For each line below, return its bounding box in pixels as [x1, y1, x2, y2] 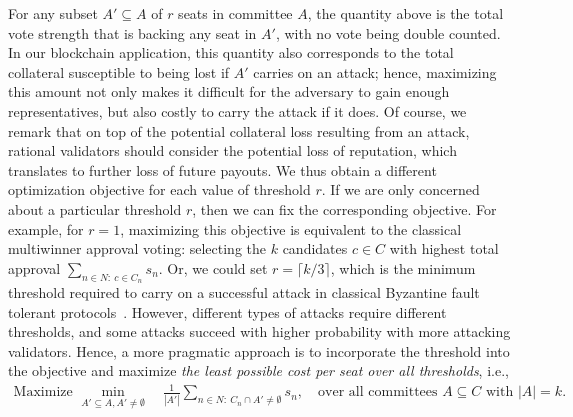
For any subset [8, 3, 98, 23]
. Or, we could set [158, 257, 268, 278]
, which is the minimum [330, 257, 476, 278]
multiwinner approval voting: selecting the [8, 238, 267, 259]
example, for [8, 218, 84, 239]
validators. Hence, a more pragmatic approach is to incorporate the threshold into [8, 340, 510, 361]
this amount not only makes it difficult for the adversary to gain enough [8, 81, 450, 102]
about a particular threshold [8, 198, 182, 219]
